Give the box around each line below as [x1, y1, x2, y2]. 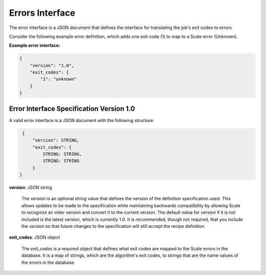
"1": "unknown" [40, 76, 77, 82]
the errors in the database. [21, 259, 76, 265]
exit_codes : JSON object [9, 234, 60, 241]
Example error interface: [9, 42, 61, 49]
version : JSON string [9, 184, 52, 190]
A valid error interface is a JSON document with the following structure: [9, 117, 155, 123]
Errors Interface [9, 7, 76, 18]
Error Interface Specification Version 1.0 [9, 104, 135, 113]
